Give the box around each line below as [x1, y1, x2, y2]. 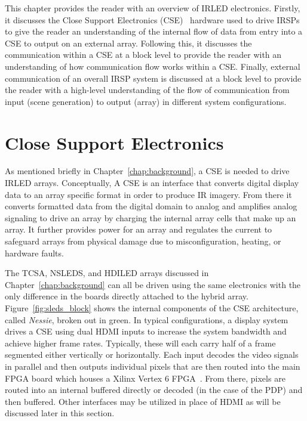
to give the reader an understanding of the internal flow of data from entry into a [5, 25, 303, 38]
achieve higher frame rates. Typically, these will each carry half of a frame [5, 336, 276, 349]
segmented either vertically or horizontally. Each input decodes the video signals [5, 348, 299, 361]
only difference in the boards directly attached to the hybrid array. [5, 290, 248, 302]
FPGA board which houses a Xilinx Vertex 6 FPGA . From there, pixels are [5, 372, 285, 384]
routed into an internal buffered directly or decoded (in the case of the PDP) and [5, 383, 303, 396]
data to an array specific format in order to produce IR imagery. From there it [5, 188, 292, 200]
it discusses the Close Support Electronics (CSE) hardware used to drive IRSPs [5, 13, 300, 26]
